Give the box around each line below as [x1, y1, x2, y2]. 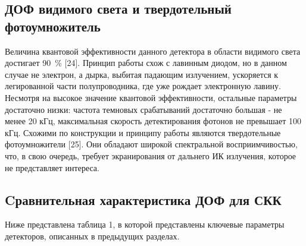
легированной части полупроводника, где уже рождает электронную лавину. [5, 80, 281, 92]
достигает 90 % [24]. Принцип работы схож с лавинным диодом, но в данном [5, 56, 287, 69]
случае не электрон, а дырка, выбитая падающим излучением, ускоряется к [5, 68, 279, 80]
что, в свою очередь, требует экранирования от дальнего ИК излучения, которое [5, 149, 296, 162]
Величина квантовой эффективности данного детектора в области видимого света [5, 45, 301, 57]
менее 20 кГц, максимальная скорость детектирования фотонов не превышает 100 [5, 115, 301, 127]
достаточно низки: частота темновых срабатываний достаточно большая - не [5, 103, 282, 115]
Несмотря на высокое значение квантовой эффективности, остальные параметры [5, 91, 297, 103]
